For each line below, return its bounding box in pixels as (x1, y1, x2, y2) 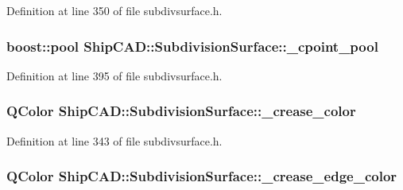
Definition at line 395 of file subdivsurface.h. (6, 67, 223, 83)
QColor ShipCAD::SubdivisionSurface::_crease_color (6, 101, 356, 121)
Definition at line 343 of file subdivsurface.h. (6, 132, 223, 149)
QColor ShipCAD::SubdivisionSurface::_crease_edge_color (6, 166, 397, 186)
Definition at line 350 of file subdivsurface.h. (6, 2, 223, 18)
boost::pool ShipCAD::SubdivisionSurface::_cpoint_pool (6, 36, 378, 56)
